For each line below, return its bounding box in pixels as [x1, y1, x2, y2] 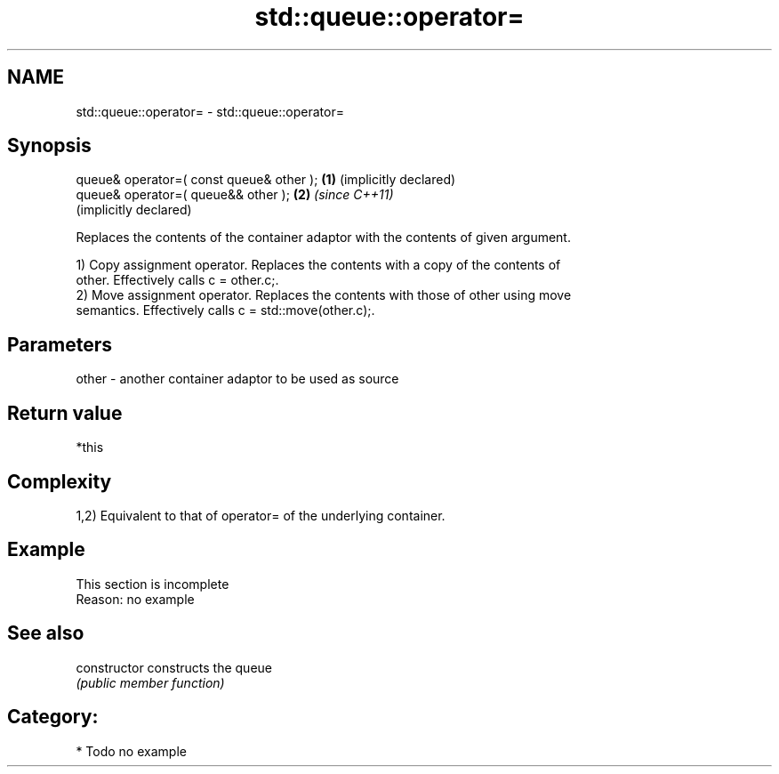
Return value [7, 401, 123, 424]
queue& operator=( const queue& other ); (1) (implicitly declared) [76, 172, 456, 188]
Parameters [7, 333, 112, 356]
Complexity [7, 470, 112, 493]
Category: [7, 705, 99, 729]
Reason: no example [76, 591, 195, 607]
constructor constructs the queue [76, 659, 272, 675]
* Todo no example [76, 743, 187, 759]
